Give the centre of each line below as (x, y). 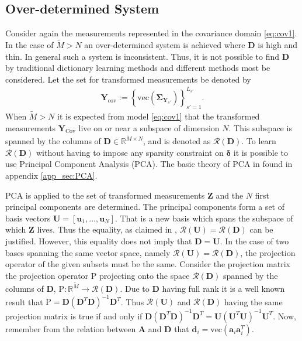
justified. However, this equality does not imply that (99, 241)
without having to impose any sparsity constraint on (130, 152)
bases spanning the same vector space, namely (88, 252)
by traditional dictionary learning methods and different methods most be (138, 68)
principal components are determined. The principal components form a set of (145, 207)
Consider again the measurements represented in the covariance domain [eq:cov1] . (151, 33)
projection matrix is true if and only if (74, 316)
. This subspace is (260, 127)
